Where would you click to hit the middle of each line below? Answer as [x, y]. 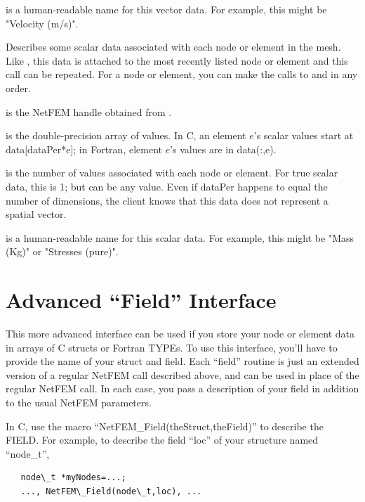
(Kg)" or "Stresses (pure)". [62, 251]
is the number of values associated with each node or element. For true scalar [172, 173]
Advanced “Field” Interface [141, 300]
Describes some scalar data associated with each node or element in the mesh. [173, 47]
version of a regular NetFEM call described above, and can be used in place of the [182, 374]
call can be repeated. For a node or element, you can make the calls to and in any [182, 74]
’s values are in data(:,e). [223, 149]
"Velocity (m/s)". [42, 23]
